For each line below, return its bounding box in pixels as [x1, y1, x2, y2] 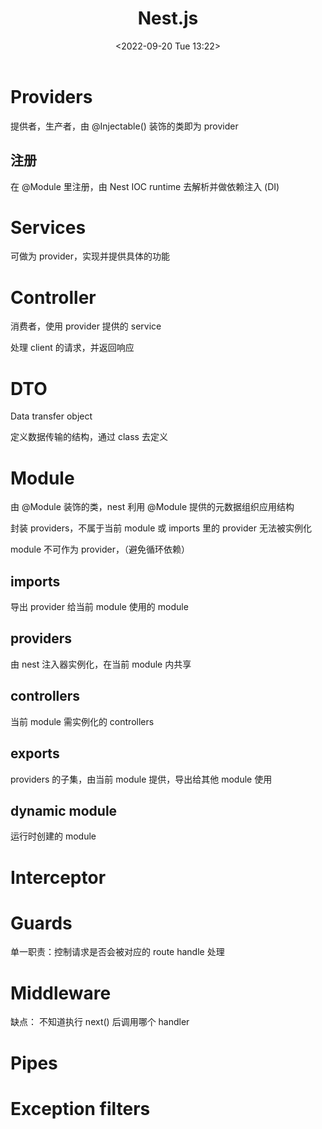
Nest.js [137, 7, 199, 30]
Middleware [10, 982, 112, 1004]
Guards [10, 912, 73, 934]
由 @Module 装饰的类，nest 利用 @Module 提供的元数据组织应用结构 [10, 501, 295, 513]
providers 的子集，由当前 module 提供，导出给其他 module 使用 [10, 773, 273, 785]
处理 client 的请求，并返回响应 [10, 342, 135, 354]
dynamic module [10, 802, 118, 819]
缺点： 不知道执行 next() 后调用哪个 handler [10, 1016, 190, 1028]
